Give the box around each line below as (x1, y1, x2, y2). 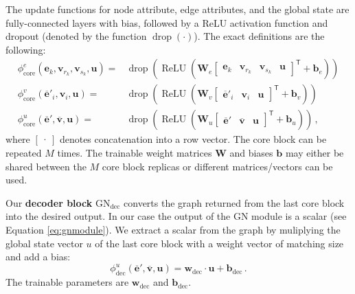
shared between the (5, 159, 87, 173)
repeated (5, 146, 42, 160)
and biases (229, 146, 273, 160)
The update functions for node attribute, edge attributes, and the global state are (5, 2, 350, 16)
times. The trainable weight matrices (57, 146, 212, 160)
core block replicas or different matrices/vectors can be (102, 159, 333, 173)
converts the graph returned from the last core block (124, 195, 345, 210)
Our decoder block (5, 195, 93, 210)
